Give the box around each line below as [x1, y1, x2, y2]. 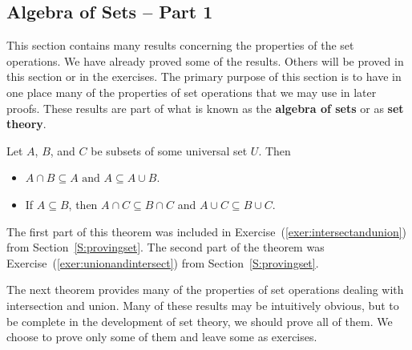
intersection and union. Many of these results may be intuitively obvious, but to [6, 296, 399, 313]
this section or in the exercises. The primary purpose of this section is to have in [6, 68, 402, 85]
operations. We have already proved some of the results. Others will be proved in [6, 52, 404, 69]
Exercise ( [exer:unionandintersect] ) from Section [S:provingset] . [6, 254, 319, 271]
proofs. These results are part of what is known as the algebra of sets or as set [6, 99, 404, 116]
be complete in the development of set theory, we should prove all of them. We [6, 312, 393, 329]
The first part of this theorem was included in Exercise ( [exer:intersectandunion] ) [6, 223, 407, 239]
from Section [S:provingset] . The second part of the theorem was [6, 239, 325, 255]
